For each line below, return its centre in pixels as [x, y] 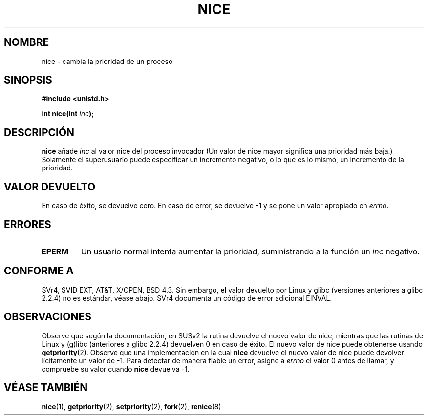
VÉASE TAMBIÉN [46, 388]
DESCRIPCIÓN [39, 132]
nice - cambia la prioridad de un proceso [107, 61]
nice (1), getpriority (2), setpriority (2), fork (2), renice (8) [131, 406]
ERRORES [28, 224]
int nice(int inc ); [68, 114]
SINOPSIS [28, 80]
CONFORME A [39, 271]
